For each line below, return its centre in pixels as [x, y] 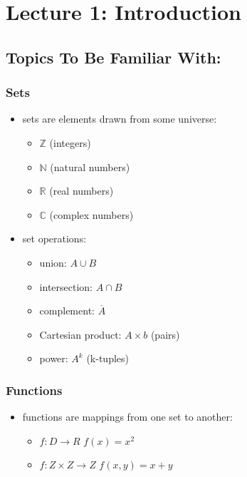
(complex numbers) [91, 214]
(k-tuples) [107, 358]
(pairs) [165, 334]
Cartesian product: [80, 334]
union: [53, 262]
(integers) [70, 142]
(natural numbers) [90, 166]
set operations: [54, 238]
